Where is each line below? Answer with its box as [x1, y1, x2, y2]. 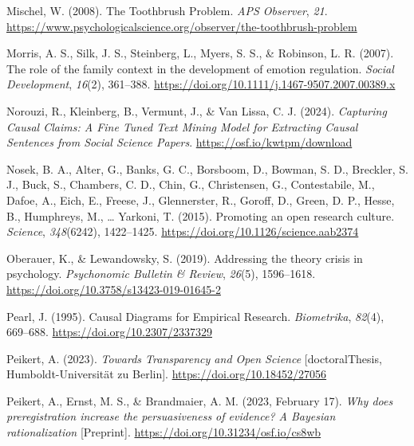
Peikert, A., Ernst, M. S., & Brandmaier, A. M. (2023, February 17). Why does [6, 392, 393, 409]
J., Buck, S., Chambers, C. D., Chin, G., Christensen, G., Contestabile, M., [6, 176, 375, 193]
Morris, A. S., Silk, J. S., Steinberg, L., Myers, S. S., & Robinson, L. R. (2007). [6, 45, 394, 61]
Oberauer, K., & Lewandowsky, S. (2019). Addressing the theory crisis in [6, 249, 363, 266]
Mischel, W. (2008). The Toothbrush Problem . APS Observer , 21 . [6, 2, 328, 18]
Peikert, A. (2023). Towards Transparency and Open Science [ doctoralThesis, [6, 350, 382, 366]
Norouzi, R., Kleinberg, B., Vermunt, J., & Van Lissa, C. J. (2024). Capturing [6, 102, 387, 119]
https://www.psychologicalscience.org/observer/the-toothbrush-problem [6, 18, 357, 34]
